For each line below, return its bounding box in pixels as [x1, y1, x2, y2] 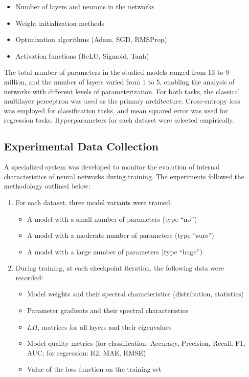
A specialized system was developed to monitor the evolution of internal [4, 162, 220, 172]
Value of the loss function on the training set [27, 364, 161, 374]
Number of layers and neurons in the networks [15, 1, 155, 11]
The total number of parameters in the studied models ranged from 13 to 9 [4, 67, 229, 77]
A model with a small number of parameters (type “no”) [27, 213, 197, 224]
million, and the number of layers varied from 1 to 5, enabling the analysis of [4, 76, 235, 86]
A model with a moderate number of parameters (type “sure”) [27, 230, 214, 240]
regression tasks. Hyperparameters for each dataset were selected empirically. [4, 115, 234, 125]
